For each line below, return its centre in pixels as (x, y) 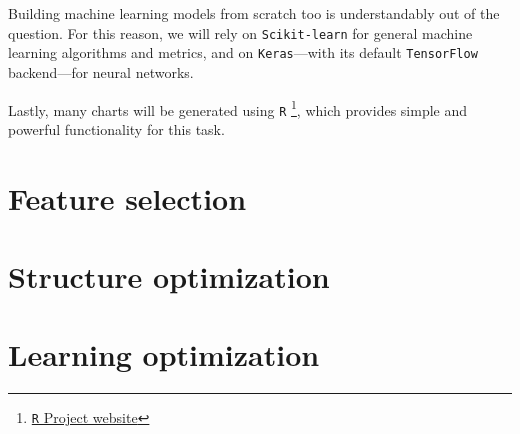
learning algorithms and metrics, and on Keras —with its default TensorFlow (243, 52)
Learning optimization (164, 354)
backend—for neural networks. (101, 71)
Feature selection (127, 197)
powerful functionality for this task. (116, 128)
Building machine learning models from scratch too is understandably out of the (254, 13)
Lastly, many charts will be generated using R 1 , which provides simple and (238, 108)
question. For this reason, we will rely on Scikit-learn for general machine (240, 32)
